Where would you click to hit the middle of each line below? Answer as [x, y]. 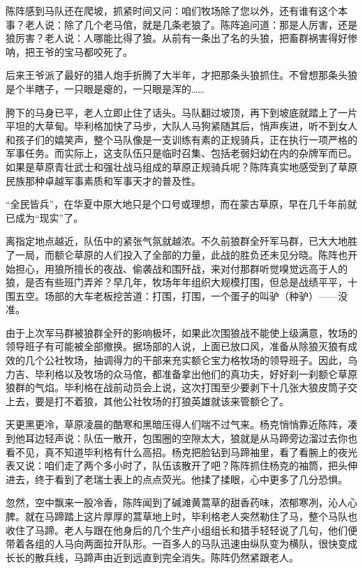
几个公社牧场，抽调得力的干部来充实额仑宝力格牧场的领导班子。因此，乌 [191, 360]
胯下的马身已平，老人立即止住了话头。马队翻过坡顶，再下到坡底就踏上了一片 [181, 112]
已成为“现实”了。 [45, 217]
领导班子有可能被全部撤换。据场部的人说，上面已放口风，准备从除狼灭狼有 [177, 346]
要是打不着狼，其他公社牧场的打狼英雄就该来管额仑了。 [162, 401]
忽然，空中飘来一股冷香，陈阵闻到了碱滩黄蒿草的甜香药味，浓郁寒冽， [167, 502]
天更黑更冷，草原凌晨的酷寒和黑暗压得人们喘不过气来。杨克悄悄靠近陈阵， [177, 424]
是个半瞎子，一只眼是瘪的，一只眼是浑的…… [105, 88]
